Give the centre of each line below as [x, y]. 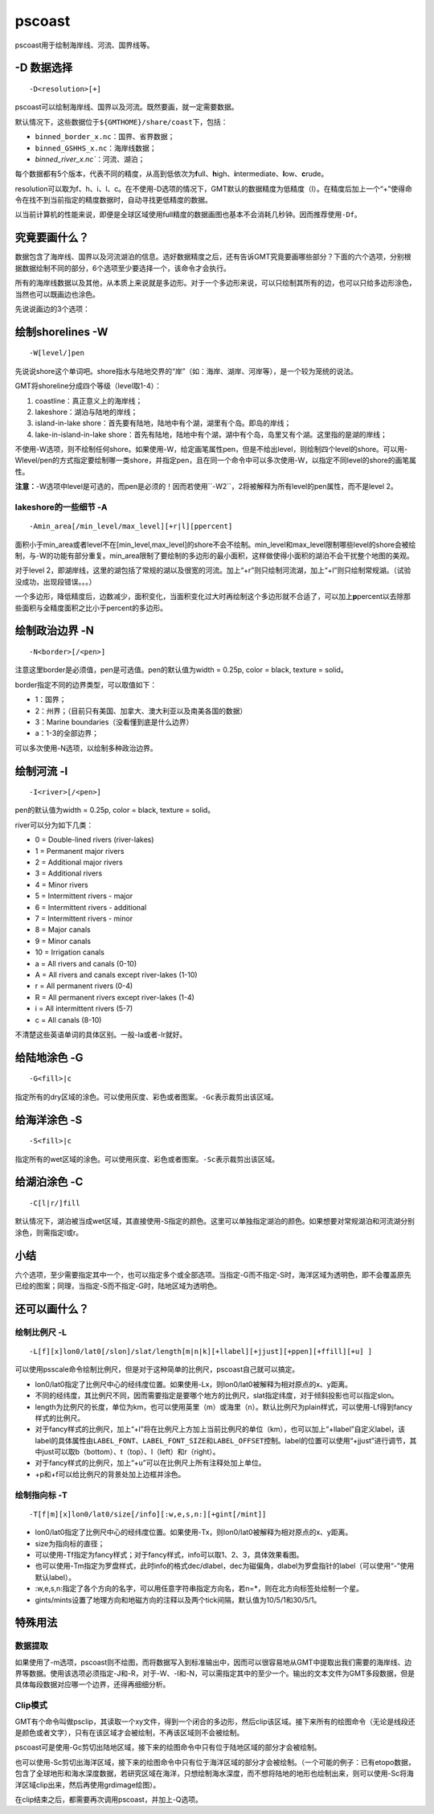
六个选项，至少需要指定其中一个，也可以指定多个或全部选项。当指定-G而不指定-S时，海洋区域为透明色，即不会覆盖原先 [213, 1274]
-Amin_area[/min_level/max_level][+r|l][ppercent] [131, 526]
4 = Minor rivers [61, 884]
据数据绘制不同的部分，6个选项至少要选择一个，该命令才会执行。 [123, 268]
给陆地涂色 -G [49, 1057]
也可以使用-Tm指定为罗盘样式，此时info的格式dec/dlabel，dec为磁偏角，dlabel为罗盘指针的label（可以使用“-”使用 [225, 1566]
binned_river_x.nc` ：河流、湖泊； [90, 159]
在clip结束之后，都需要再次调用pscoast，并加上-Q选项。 [108, 1799]
